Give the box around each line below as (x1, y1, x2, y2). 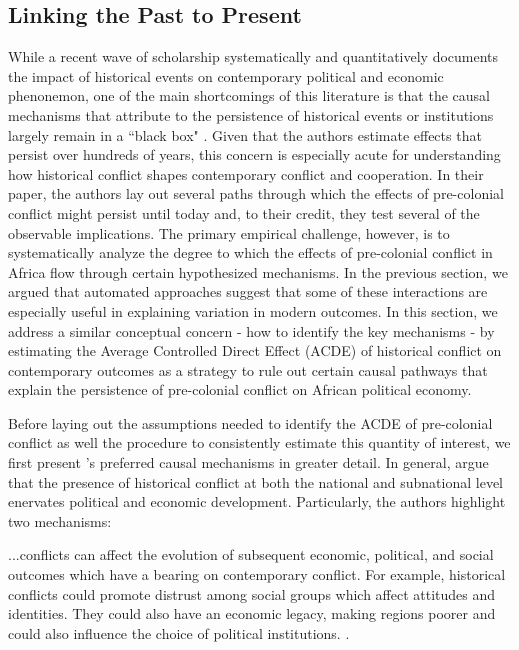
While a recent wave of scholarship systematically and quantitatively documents (8, 46, 499, 67)
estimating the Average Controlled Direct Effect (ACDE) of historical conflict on (8, 340, 502, 361)
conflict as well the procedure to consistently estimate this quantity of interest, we (8, 432, 511, 453)
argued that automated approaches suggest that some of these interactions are (8, 281, 488, 302)
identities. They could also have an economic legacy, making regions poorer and (8, 603, 496, 624)
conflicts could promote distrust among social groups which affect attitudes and (8, 583, 496, 604)
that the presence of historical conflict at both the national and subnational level (8, 471, 504, 492)
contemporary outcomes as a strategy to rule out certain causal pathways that (8, 359, 488, 380)
